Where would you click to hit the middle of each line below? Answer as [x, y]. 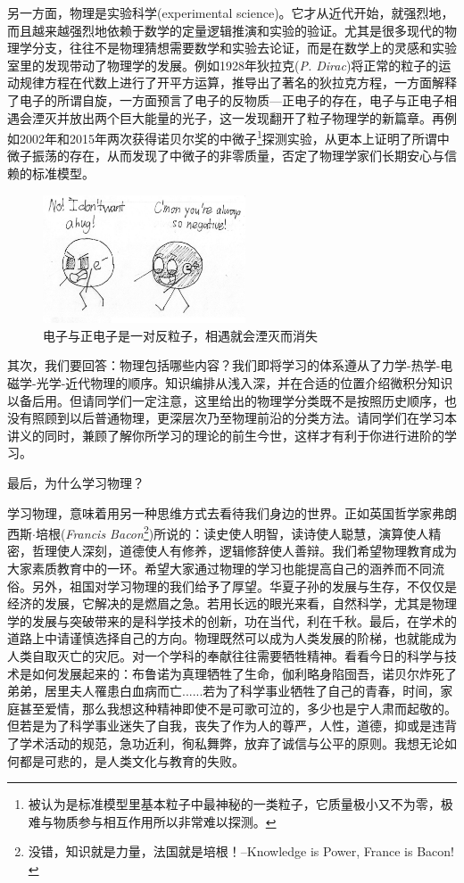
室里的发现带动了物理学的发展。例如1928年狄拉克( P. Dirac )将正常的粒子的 [223, 65]
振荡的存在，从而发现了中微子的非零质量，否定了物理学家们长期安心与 [238, 156]
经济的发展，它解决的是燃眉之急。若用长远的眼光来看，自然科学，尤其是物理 [232, 603]
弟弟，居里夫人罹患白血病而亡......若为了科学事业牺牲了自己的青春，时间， [224, 691]
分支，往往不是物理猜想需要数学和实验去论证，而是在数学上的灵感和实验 [244, 48]
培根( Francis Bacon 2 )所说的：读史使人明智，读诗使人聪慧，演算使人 [232, 532]
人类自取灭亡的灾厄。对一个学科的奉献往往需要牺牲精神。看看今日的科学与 [226, 655]
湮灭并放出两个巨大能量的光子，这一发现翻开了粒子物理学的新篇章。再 [238, 117]
